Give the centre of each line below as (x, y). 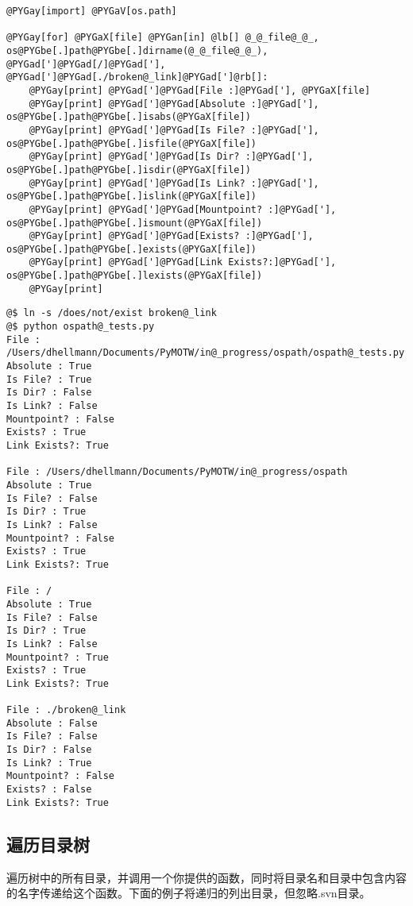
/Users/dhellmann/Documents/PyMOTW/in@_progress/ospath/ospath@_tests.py (206, 353)
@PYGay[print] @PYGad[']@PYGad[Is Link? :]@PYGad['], (174, 183)
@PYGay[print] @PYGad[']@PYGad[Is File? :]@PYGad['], (174, 130)
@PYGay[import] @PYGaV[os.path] (92, 11)
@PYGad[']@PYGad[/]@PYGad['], (86, 64)
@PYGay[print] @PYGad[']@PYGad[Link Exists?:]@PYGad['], (183, 262)
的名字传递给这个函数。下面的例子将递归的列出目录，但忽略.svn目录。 (189, 893)
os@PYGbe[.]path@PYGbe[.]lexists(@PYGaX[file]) (135, 276)
